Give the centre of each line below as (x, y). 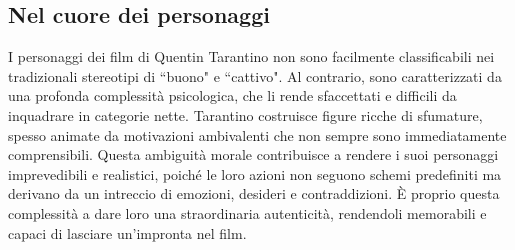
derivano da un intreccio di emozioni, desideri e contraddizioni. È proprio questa (254, 193)
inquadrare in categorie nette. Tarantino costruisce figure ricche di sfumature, (245, 114)
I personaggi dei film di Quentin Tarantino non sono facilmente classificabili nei (251, 56)
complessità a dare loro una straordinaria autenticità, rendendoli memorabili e (247, 212)
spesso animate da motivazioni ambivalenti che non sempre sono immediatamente (257, 134)
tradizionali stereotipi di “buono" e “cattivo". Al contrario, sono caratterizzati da (255, 75)
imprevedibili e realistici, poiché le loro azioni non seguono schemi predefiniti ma (255, 173)
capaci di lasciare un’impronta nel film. (127, 232)
